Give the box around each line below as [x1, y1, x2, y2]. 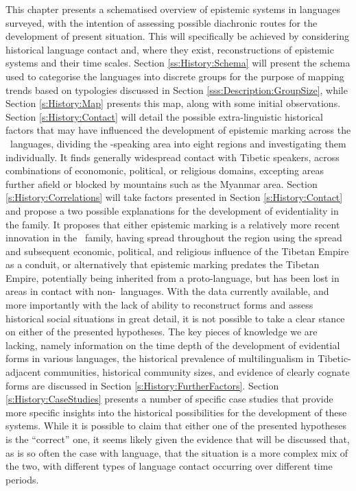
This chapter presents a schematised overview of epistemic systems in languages [5, 2, 341, 16]
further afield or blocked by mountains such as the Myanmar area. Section [5, 176, 318, 191]
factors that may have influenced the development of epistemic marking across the [5, 123, 351, 137]
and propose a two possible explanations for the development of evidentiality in [5, 203, 339, 217]
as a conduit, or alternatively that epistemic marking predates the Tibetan [5, 257, 320, 272]
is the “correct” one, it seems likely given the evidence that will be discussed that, [5, 432, 350, 446]
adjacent [5, 365, 41, 379]
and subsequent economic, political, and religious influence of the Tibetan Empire [5, 243, 349, 258]
